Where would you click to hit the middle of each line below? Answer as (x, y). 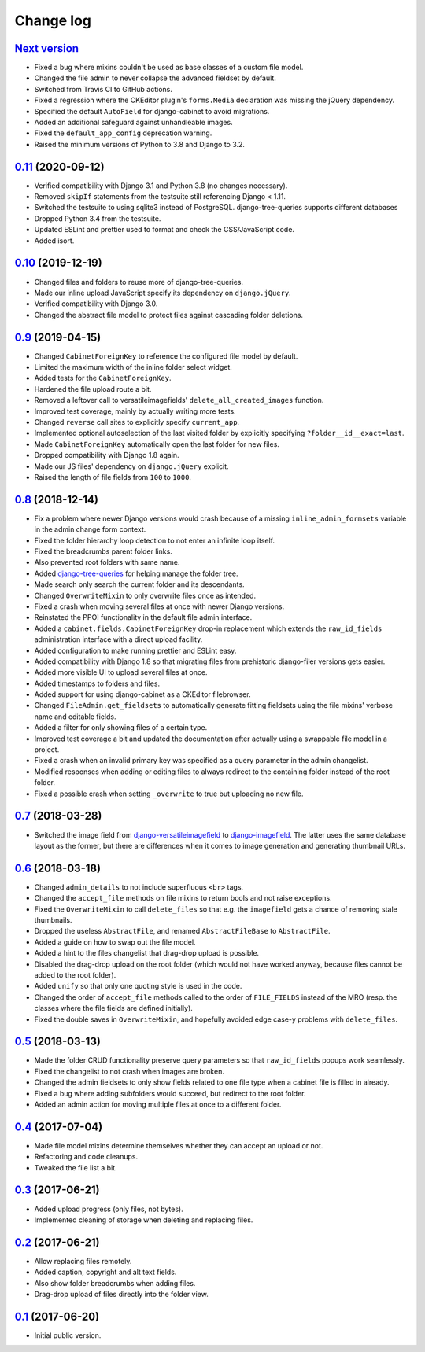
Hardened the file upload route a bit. (93, 389)
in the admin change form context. (90, 529)
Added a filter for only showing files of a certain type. (121, 728)
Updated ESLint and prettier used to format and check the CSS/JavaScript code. (164, 230)
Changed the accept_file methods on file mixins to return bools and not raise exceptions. (183, 898)
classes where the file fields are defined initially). (113, 1008)
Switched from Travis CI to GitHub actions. (103, 89)
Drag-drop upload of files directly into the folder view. (121, 1295)
